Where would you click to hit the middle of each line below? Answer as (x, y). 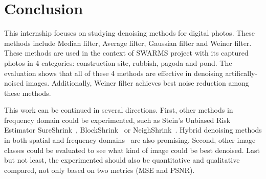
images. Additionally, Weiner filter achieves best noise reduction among (137, 83)
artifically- (241, 73)
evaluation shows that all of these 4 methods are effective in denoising (114, 73)
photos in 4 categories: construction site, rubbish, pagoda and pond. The (118, 62)
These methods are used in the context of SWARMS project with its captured (126, 53)
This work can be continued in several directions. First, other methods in (119, 110)
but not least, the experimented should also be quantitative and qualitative (122, 160)
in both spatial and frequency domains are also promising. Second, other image (130, 140)
